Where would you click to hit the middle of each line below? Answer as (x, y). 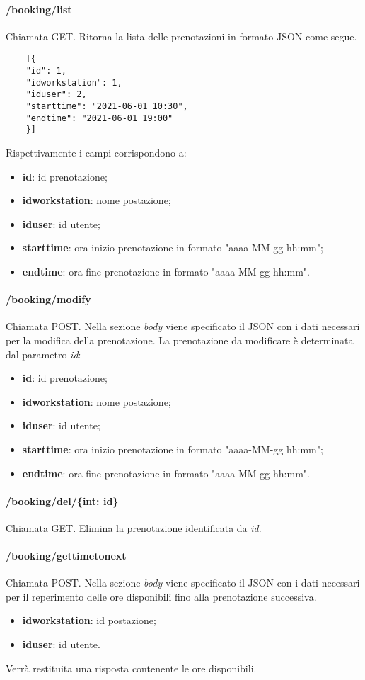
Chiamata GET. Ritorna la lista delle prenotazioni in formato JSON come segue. (181, 36)
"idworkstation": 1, (74, 83)
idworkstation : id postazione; (89, 620)
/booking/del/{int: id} (62, 500)
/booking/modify (48, 299)
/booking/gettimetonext (66, 556)
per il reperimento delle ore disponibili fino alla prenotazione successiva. (161, 596)
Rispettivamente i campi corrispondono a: (96, 152)
